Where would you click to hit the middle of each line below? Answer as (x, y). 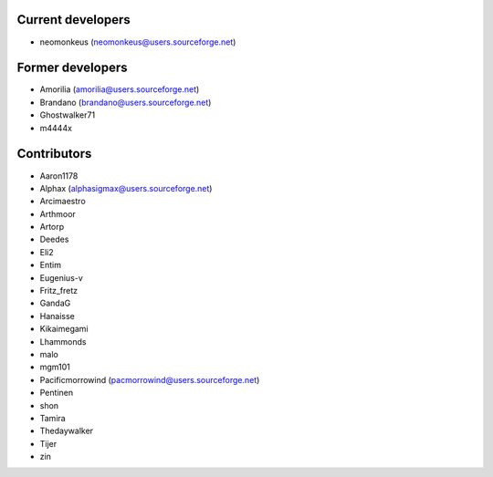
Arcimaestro (63, 202)
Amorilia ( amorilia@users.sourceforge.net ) (120, 89)
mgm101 (55, 367)
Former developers (72, 68)
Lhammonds (63, 341)
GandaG (55, 303)
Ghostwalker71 (68, 115)
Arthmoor (58, 213)
